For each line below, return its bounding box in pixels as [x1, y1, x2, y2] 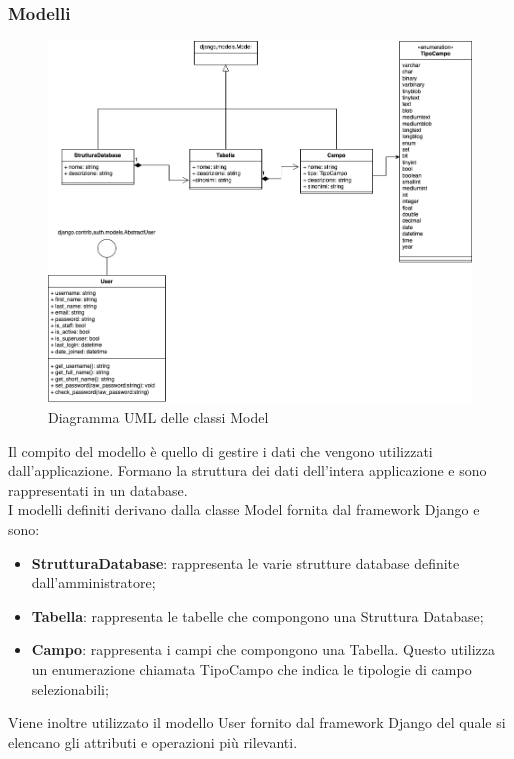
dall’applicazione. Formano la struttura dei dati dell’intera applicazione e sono [8, 460, 487, 481]
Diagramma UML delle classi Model [48, 407, 269, 428]
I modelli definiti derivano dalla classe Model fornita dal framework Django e [8, 499, 480, 520]
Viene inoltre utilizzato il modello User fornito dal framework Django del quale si [8, 712, 506, 733]
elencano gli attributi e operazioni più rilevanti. [8, 731, 298, 752]
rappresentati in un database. [8, 479, 188, 500]
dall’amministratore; [31, 572, 156, 593]
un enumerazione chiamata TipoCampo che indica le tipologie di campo [31, 659, 472, 680]
